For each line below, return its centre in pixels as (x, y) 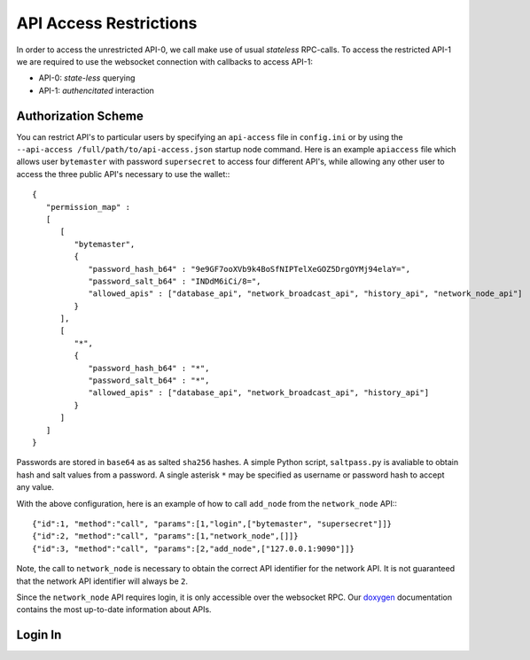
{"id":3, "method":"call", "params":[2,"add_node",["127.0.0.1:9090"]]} (193, 548)
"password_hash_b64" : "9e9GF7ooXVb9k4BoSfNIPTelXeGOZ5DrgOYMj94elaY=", (249, 269)
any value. (35, 487)
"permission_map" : (88, 207)
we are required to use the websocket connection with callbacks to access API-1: (165, 61)
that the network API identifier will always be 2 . (102, 581)
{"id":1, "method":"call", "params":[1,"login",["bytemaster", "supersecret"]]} (212, 524)
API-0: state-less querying (87, 78)
